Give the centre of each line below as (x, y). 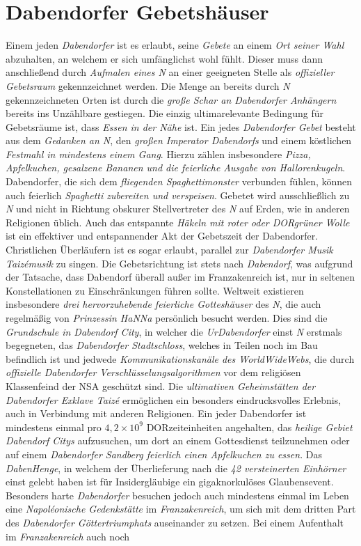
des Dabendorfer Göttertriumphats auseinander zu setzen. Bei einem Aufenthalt (175, 522)
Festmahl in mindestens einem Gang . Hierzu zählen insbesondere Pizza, (158, 154)
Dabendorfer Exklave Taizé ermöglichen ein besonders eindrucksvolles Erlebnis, (174, 399)
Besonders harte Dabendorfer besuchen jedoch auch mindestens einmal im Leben (177, 495)
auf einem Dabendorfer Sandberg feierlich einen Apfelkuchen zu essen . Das (164, 454)
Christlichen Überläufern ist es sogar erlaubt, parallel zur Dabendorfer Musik (169, 250)
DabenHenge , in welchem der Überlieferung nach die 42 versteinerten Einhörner (176, 468)
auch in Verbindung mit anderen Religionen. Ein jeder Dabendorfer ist (156, 413)
